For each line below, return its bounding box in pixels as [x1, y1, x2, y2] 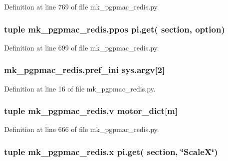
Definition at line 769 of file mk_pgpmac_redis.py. [4, 1, 159, 11]
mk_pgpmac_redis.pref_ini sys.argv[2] [4, 63, 165, 76]
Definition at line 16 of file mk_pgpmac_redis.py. [4, 83, 156, 93]
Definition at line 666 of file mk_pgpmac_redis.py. [4, 124, 159, 134]
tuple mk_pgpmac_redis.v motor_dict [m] [4, 104, 178, 117]
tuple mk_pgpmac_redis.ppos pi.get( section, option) [4, 22, 225, 35]
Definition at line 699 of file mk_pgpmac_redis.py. [4, 42, 159, 52]
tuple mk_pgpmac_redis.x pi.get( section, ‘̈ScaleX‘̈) [4, 145, 218, 157]
